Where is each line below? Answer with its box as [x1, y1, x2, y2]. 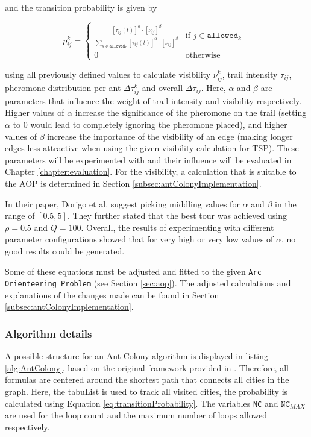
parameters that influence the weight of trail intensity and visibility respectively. [5, 94, 302, 107]
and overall [142, 81, 183, 93]
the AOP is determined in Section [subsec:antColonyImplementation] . [5, 177, 262, 189]
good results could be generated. [5, 244, 125, 257]
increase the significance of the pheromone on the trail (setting [75, 106, 307, 119]
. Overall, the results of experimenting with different [81, 221, 274, 233]
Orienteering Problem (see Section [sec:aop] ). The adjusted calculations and [5, 277, 291, 289]
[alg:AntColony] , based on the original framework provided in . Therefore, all [5, 361, 289, 374]
